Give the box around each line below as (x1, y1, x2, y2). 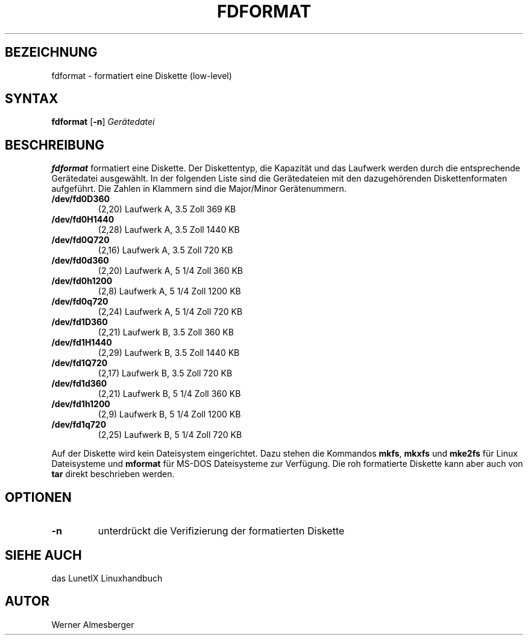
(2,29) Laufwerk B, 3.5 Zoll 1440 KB (98, 347, 240, 358)
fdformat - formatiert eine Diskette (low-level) (51, 70, 232, 81)
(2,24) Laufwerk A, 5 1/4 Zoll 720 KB (98, 306, 243, 317)
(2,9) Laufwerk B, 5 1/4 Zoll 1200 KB (98, 409, 241, 420)
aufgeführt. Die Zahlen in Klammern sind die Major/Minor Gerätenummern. (51, 183, 347, 194)
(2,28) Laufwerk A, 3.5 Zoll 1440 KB (98, 224, 240, 235)
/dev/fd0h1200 (51, 276, 113, 287)
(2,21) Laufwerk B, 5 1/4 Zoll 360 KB (98, 388, 241, 399)
